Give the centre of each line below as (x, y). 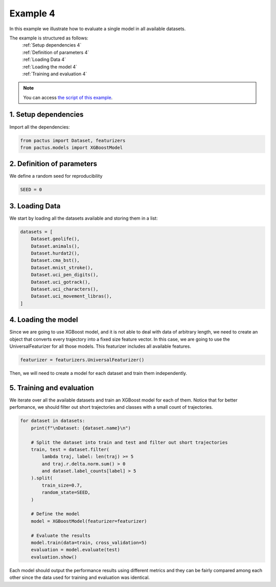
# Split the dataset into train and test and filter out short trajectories (129, 442)
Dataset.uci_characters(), (65, 289)
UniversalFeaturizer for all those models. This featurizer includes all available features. (100, 346)
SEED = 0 (31, 190)
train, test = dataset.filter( (70, 449)
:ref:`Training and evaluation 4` (55, 74)
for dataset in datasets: (53, 421)
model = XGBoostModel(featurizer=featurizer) (89, 521)
